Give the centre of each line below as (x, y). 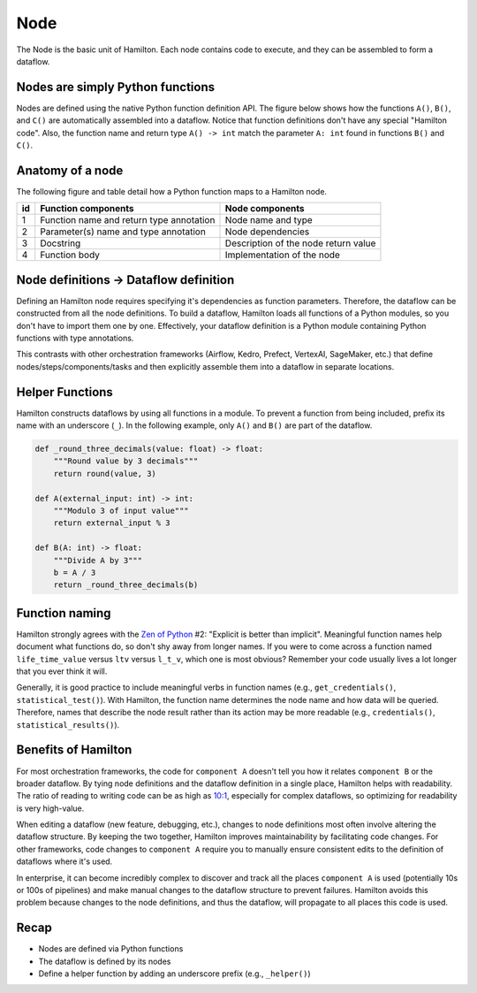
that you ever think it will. (62, 671)
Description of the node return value (300, 243)
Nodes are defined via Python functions (111, 949)
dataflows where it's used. (64, 861)
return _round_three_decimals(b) (126, 585)
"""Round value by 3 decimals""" (126, 461)
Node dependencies (267, 232)
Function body (70, 255)
